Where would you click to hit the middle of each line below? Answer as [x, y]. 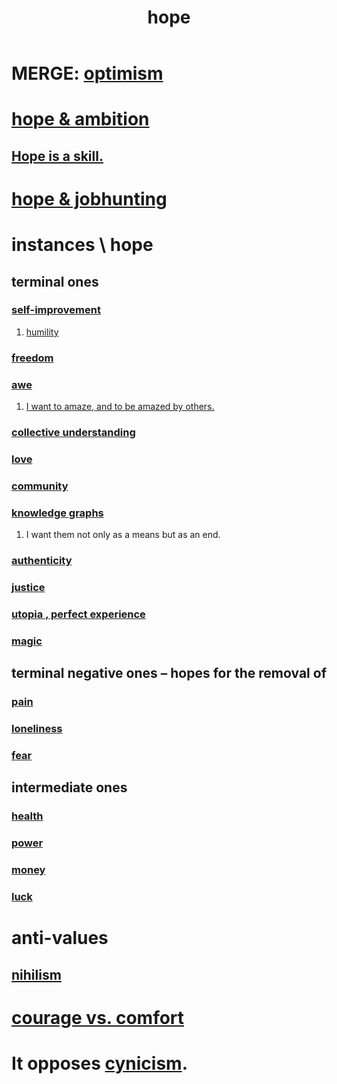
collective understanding [73, 432]
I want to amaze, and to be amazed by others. [120, 407]
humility [42, 332]
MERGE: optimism [87, 73]
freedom [32, 358]
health [27, 816]
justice [28, 587]
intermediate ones [69, 787]
